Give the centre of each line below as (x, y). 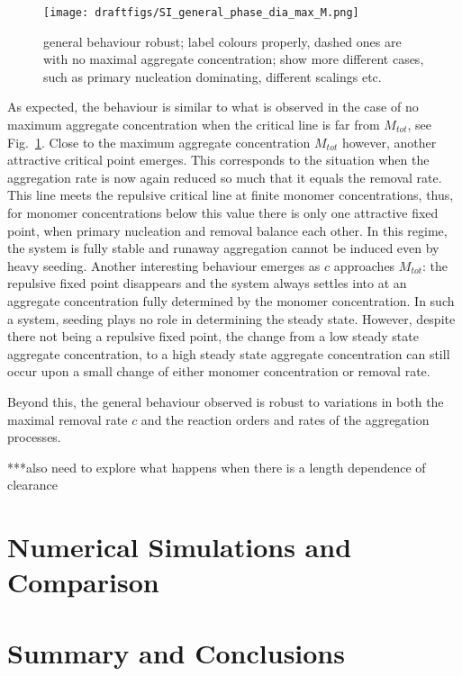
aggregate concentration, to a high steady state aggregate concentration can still (229, 353)
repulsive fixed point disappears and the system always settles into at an (207, 283)
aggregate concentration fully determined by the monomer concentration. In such (231, 300)
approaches (364, 265)
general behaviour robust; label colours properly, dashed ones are (222, 41)
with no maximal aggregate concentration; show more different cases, (234, 59)
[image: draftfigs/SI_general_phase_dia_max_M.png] (201, 13)
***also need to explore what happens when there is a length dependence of (217, 467)
